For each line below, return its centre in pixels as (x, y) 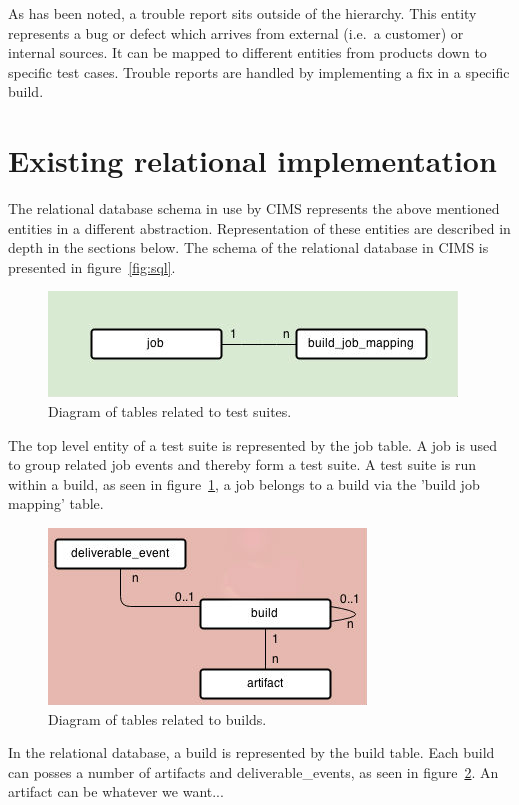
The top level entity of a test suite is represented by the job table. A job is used (252, 444)
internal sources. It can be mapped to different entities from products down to (247, 52)
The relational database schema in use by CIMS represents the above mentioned (254, 208)
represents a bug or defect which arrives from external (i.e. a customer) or (236, 32)
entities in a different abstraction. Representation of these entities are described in (259, 227)
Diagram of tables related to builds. (157, 718)
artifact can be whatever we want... (116, 791)
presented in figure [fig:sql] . (92, 266)
